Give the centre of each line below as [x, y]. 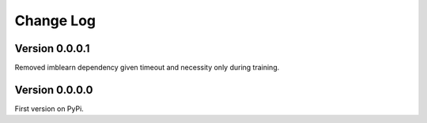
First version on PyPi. [49, 108]
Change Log [55, 20]
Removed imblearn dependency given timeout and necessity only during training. [147, 68]
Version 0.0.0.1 [52, 48]
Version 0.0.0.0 [54, 89]
